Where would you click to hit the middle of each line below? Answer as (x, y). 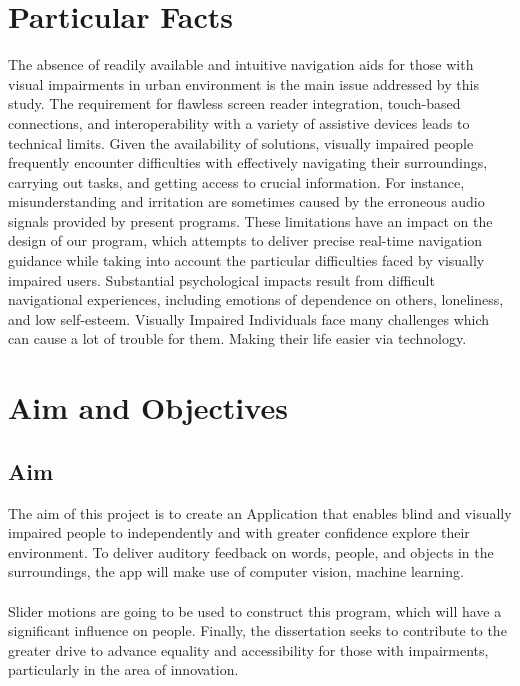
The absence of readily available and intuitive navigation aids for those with (241, 64)
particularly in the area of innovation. (123, 669)
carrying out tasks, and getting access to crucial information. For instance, (236, 181)
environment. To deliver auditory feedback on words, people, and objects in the (251, 551)
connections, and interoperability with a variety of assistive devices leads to (239, 122)
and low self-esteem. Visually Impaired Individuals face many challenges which (249, 318)
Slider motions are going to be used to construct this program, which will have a (255, 610)
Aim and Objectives (148, 407)
